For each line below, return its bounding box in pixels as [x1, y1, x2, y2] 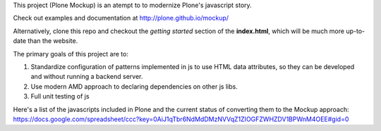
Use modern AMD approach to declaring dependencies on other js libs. [30, 82, 238, 91]
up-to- [346, 27, 365, 35]
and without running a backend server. [30, 73, 143, 81]
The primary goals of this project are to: [13, 49, 128, 58]
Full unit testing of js [30, 92, 90, 101]
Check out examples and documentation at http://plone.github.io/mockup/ [13, 14, 229, 23]
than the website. [27, 37, 78, 45]
